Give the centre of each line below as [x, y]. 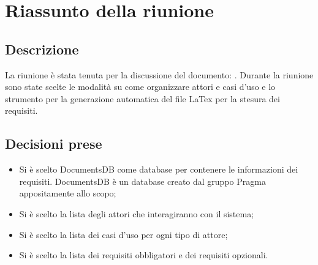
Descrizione [42, 49]
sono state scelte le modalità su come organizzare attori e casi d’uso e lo [140, 87]
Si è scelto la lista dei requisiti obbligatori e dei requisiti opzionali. [144, 255]
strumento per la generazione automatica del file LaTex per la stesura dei [142, 98]
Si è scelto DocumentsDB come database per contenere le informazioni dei [159, 169]
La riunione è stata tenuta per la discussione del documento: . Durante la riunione [159, 74]
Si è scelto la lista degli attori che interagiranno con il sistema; [137, 213]
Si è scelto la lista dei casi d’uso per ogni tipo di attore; [123, 234]
